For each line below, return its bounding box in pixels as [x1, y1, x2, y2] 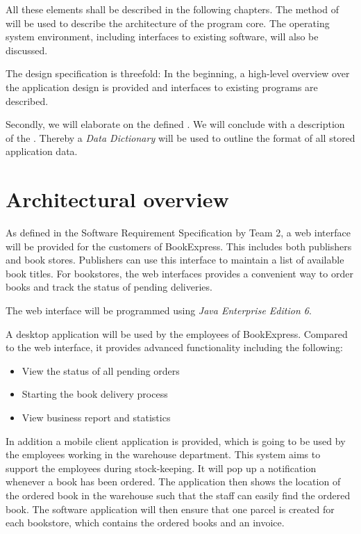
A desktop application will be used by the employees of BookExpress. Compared [6, 326, 348, 341]
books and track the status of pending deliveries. [6, 280, 212, 294]
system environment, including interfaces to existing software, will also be [6, 29, 319, 44]
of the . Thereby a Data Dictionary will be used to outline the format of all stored [6, 130, 355, 145]
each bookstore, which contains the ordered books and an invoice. [6, 515, 285, 530]
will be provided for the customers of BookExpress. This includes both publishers [6, 238, 352, 253]
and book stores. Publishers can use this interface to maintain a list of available [6, 252, 344, 267]
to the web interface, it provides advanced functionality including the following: [6, 340, 343, 355]
